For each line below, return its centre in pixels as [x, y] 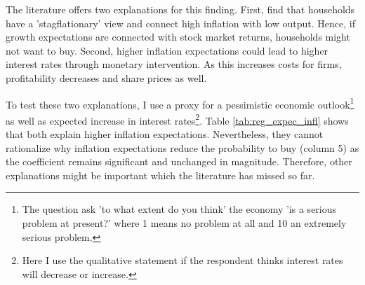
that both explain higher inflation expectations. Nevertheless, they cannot [165, 134]
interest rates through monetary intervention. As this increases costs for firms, [174, 64]
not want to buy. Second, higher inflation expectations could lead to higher [167, 50]
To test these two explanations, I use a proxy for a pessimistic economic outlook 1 [180, 103]
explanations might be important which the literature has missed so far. [160, 175]
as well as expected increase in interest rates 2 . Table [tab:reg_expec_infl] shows [177, 119]
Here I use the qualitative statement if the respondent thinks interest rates [182, 260]
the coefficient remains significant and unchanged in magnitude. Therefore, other [179, 161]
